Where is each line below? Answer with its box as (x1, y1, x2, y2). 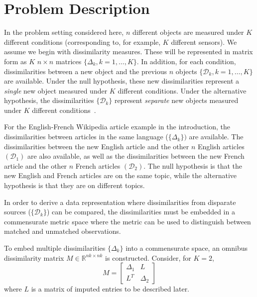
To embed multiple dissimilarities (4, 243, 106, 253)
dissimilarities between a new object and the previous (4, 66, 167, 76)
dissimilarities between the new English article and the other (4, 141, 189, 151)
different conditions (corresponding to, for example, (4, 36, 161, 47)
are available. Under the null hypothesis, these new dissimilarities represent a (4, 76, 240, 86)
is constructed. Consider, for (105, 252, 191, 263)
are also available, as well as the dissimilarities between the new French (27, 151, 245, 161)
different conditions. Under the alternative (118, 85, 247, 96)
